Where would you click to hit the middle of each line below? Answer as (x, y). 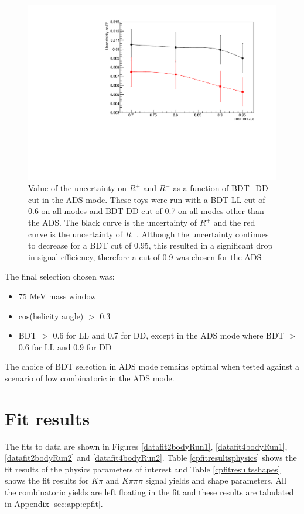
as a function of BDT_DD (221, 188)
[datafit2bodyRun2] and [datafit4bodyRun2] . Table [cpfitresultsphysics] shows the (151, 458)
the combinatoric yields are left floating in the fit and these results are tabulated (149, 492)
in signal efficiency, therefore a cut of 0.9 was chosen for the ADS (145, 256)
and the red (234, 222)
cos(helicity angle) (51, 315)
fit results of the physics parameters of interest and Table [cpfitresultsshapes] (143, 469)
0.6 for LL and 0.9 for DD (65, 346)
